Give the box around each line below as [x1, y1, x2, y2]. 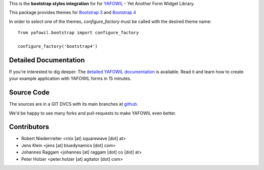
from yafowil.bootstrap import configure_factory [18, 30, 139, 36]
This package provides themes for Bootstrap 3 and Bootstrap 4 [9, 10, 136, 16]
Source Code [9, 88, 50, 97]
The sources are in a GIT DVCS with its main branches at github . [9, 101, 138, 107]
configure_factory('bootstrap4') [18, 43, 98, 49]
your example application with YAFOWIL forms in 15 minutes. [9, 76, 132, 81]
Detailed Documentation [9, 56, 85, 64]
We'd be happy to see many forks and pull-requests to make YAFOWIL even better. [9, 110, 176, 116]
